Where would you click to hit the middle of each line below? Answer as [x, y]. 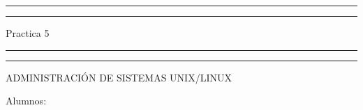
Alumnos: [26, 101]
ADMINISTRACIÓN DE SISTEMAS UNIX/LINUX [119, 77]
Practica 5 [28, 33]
